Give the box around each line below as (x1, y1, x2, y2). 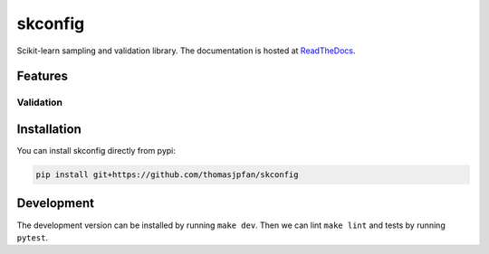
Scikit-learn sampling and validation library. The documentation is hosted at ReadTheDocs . (16, 45, 357, 56)
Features (16, 69, 68, 84)
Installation (16, 121, 81, 136)
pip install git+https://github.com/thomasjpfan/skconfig (35, 170, 299, 180)
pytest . (16, 231, 49, 243)
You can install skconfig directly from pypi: (16, 146, 177, 156)
